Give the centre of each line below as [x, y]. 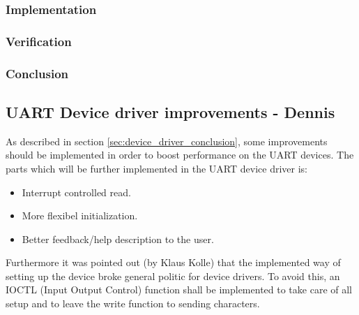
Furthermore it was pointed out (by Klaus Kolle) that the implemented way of [173, 262]
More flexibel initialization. [80, 215]
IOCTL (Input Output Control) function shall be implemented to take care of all [179, 290]
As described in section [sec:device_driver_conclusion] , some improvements [167, 141]
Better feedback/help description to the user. [118, 239]
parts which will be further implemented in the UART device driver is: [156, 168]
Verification [39, 41]
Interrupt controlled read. [76, 192]
